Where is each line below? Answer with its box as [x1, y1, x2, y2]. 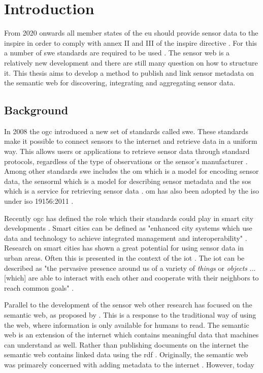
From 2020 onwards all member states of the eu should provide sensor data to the [4, 27, 258, 38]
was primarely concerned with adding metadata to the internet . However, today [4, 359, 254, 369]
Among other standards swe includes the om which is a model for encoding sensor [4, 166, 259, 176]
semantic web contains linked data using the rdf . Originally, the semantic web [4, 349, 248, 360]
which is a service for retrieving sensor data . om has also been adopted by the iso [4, 185, 259, 196]
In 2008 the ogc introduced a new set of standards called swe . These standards [4, 126, 248, 136]
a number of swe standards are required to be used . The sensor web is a [4, 47, 230, 58]
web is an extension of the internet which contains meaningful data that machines [4, 329, 259, 340]
